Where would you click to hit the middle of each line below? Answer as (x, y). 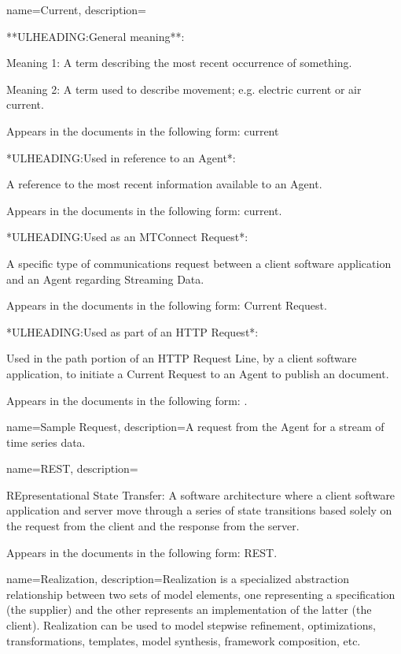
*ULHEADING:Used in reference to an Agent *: (121, 157)
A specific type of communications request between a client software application (199, 263)
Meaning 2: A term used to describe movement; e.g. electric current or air (184, 89)
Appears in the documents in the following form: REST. (142, 552)
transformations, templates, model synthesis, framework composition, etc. (184, 640)
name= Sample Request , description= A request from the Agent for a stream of (195, 427)
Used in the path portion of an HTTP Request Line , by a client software (182, 358)
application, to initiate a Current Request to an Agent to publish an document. (198, 373)
